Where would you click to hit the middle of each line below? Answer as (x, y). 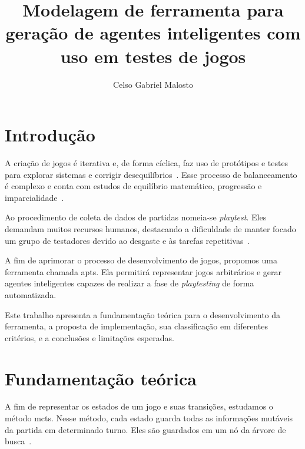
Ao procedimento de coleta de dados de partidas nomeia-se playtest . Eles (136, 217)
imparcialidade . (34, 197)
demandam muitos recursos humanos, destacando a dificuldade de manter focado (150, 229)
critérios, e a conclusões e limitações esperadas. (89, 337)
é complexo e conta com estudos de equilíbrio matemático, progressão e (133, 186)
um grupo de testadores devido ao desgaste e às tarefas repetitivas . (127, 240)
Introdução (50, 135)
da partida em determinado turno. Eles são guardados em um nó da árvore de (145, 429)
